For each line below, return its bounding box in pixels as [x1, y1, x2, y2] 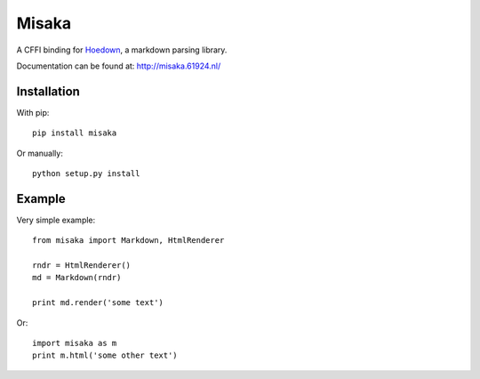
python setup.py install [32, 169, 140, 179]
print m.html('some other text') [32, 351, 178, 360]
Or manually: [16, 148, 64, 158]
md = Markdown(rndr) [32, 272, 122, 283]
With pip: [16, 107, 50, 117]
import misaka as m [32, 338, 117, 349]
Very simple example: [16, 214, 96, 225]
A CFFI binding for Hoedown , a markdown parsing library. [16, 44, 228, 55]
